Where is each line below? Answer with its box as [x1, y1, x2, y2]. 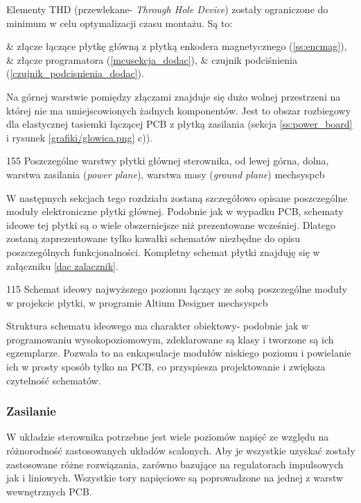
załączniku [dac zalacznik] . [6, 258, 118, 273]
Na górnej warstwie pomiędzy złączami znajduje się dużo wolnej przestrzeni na [6, 89, 341, 103]
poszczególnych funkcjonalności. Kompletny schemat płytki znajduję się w [6, 244, 320, 259]
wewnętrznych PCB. [6, 484, 92, 498]
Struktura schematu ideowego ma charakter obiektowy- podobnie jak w [6, 318, 309, 333]
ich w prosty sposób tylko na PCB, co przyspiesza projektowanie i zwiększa [6, 359, 326, 374]
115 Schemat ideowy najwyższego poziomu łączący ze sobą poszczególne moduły [6, 282, 347, 296]
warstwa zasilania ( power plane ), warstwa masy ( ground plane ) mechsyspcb [6, 167, 325, 181]
